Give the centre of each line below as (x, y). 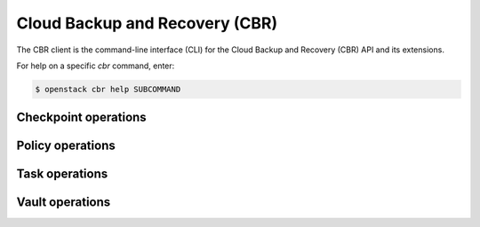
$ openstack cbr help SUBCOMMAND (108, 89)
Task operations (62, 174)
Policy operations (66, 146)
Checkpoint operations (81, 117)
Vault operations (64, 203)
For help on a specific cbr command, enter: (96, 66)
